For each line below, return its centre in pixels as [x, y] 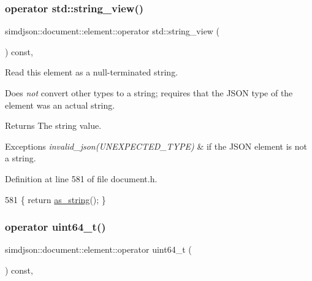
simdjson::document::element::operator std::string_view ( [112, 31]
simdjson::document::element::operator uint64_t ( [98, 249]
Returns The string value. [53, 125]
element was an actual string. [60, 105]
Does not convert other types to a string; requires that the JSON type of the [149, 93]
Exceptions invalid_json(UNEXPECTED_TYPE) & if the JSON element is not [156, 146]
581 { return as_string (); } [55, 199]
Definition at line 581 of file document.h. [81, 178]
